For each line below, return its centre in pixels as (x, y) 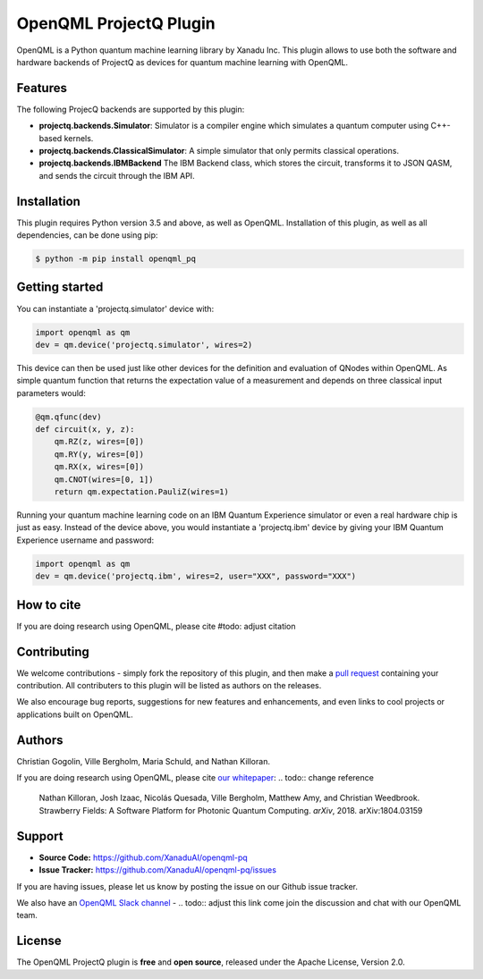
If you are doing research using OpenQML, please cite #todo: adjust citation (156, 626)
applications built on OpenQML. (75, 714)
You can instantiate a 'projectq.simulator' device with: (115, 308)
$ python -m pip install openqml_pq (116, 259)
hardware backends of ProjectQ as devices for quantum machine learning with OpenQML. (182, 62)
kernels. (79, 138)
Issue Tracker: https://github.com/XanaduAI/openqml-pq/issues (158, 870)
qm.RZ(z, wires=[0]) (99, 442)
